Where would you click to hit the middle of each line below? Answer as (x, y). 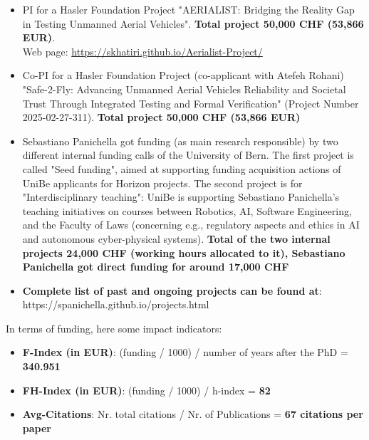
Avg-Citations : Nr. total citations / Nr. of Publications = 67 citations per (193, 414)
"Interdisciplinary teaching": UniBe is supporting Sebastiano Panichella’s (181, 197)
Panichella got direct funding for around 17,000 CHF (156, 267)
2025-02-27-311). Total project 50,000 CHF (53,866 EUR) (161, 117)
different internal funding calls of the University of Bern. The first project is (188, 155)
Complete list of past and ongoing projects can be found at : (172, 290)
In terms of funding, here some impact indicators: (114, 328)
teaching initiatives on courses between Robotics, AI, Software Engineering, (187, 210)
